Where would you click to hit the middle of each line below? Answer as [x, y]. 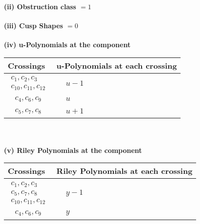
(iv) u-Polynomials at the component [67, 45]
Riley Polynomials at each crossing [125, 171]
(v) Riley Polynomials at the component [73, 150]
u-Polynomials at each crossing [117, 65]
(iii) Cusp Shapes [34, 26]
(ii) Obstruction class [40, 6]
